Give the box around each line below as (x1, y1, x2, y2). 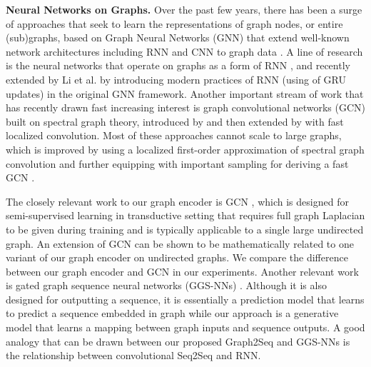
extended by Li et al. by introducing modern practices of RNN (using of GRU (6, 71, 346, 86)
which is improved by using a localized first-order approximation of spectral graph (6, 141, 365, 156)
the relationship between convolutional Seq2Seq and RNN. (6, 348, 261, 363)
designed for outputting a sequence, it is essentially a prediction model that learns (6, 291, 365, 306)
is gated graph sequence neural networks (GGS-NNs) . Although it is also (6, 278, 327, 293)
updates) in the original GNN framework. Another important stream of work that (6, 86, 364, 101)
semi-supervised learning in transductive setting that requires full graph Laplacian (6, 208, 365, 223)
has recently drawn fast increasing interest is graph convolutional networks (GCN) (6, 100, 366, 115)
